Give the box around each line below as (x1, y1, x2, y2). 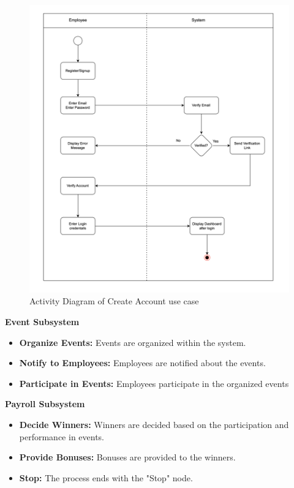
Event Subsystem (5, 315, 80, 328)
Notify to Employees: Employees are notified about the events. (19, 356, 266, 369)
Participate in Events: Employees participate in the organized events (19, 377, 289, 389)
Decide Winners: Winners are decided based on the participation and (19, 418, 289, 431)
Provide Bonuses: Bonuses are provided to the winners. (19, 451, 236, 464)
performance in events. (19, 430, 105, 443)
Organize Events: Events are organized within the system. (19, 336, 246, 348)
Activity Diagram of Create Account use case (29, 295, 199, 307)
